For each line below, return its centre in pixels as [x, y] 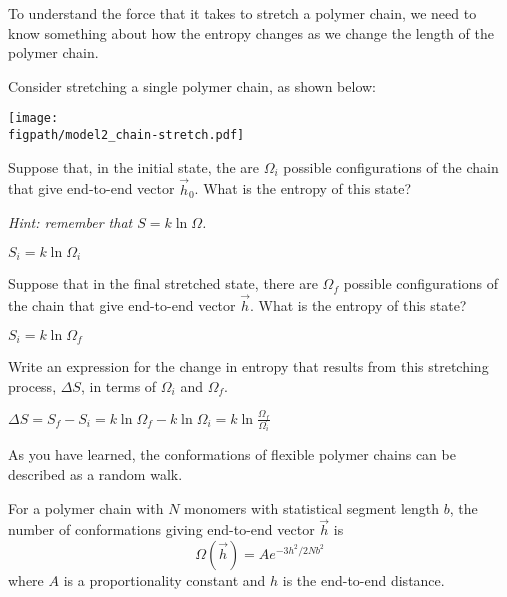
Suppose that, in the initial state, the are [134, 166]
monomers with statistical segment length [312, 507]
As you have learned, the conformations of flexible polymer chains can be [232, 454]
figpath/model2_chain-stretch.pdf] [126, 135]
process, [32, 385]
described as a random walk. [95, 473]
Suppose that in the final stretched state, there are [163, 283]
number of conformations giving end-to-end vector [161, 529]
